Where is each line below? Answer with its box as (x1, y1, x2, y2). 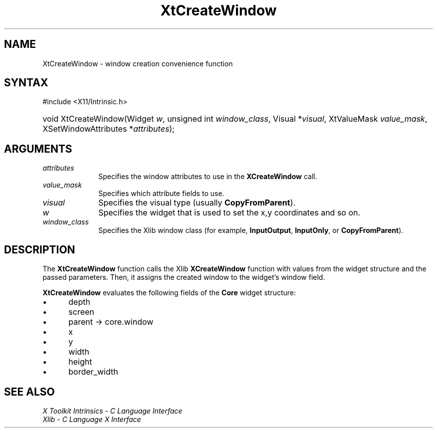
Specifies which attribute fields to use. (98, 189, 224, 198)
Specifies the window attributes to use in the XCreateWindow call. (98, 172, 317, 181)
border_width (68, 367, 118, 377)
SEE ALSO (4, 385, 55, 398)
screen (68, 307, 94, 317)
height (68, 357, 92, 367)
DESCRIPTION (4, 243, 75, 256)
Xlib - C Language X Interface (42, 415, 141, 424)
